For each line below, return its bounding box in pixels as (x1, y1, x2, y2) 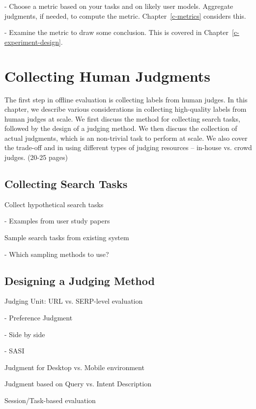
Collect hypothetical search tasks (4, 199, 104, 209)
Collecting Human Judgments (4, 65, 210, 86)
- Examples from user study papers (4, 216, 110, 226)
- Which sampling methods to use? (4, 249, 109, 259)
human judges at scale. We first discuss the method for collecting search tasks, (4, 113, 240, 124)
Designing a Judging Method (4, 273, 155, 288)
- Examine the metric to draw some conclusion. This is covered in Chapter (4, 27, 228, 37)
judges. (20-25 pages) (4, 152, 68, 162)
